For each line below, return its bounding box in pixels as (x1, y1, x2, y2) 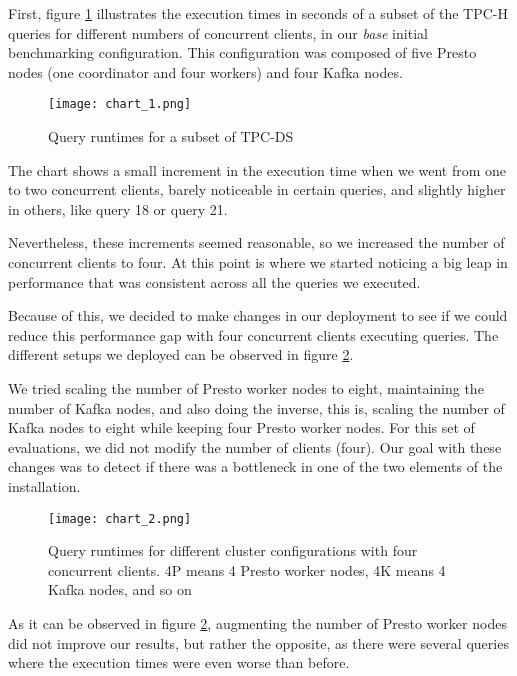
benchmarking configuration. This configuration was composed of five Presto (8, 42, 477, 63)
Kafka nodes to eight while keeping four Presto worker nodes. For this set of (8, 417, 475, 438)
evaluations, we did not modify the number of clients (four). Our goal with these (8, 436, 502, 457)
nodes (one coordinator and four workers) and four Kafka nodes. (8, 61, 403, 82)
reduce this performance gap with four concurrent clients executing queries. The (8, 324, 499, 345)
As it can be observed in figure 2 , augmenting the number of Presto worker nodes (8, 612, 507, 633)
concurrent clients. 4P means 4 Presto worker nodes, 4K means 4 (48, 559, 446, 580)
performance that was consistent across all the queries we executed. (8, 271, 421, 292)
